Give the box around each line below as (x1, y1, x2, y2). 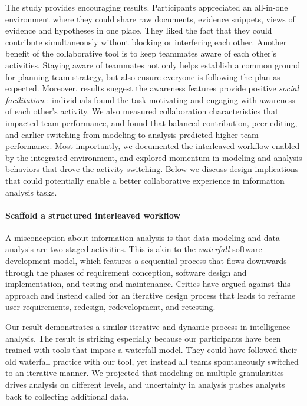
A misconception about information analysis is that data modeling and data (5, 231, 280, 243)
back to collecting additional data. (5, 390, 129, 402)
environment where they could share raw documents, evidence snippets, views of (5, 12, 295, 25)
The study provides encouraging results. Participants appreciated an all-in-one (5, 1, 288, 13)
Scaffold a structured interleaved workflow (5, 209, 180, 221)
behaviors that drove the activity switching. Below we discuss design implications (5, 163, 299, 175)
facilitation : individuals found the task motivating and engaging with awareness (5, 93, 295, 105)
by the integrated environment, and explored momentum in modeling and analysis (5, 151, 302, 163)
